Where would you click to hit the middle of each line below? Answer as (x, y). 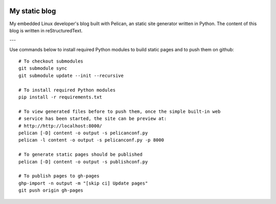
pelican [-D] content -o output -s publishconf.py (83, 162)
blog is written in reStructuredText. (46, 30)
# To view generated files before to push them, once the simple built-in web (120, 111)
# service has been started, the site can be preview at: (93, 119)
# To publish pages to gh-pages (59, 176)
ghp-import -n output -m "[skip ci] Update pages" (83, 183)
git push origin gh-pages (51, 190)
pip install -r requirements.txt (60, 97)
